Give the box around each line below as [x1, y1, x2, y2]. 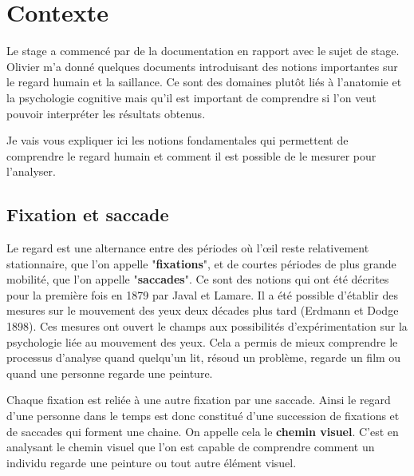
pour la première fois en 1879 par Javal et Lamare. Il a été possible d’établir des [6, 286, 398, 303]
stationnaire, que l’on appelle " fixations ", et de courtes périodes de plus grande [6, 255, 396, 272]
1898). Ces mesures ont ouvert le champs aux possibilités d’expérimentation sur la [6, 318, 408, 335]
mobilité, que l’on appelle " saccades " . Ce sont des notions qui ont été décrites [6, 271, 389, 288]
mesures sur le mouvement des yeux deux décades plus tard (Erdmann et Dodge [6, 302, 399, 319]
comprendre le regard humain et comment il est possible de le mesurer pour [6, 147, 377, 164]
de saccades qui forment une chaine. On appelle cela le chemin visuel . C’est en [6, 422, 399, 439]
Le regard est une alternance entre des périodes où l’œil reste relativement [6, 240, 369, 256]
